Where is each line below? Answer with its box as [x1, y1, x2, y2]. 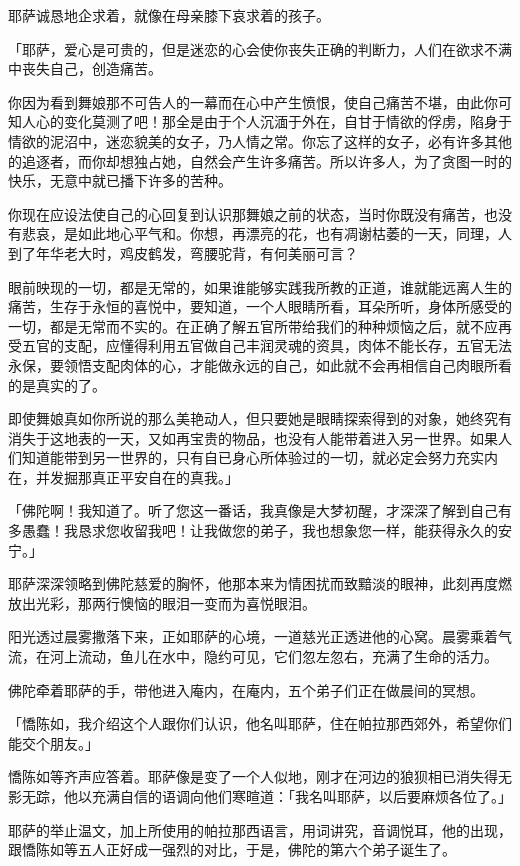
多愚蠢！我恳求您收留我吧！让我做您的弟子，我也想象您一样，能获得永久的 [8, 520, 498, 541]
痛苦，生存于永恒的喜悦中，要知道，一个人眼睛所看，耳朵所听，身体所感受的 [8, 296, 512, 317]
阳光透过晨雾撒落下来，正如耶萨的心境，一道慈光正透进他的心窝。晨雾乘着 [8, 626, 498, 647]
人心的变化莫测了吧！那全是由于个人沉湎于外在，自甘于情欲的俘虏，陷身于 [21, 111, 512, 132]
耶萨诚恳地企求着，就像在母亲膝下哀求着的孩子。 [8, 5, 330, 25]
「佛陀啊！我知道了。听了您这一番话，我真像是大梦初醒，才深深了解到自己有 [8, 500, 512, 521]
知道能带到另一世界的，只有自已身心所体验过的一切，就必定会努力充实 [21, 447, 484, 468]
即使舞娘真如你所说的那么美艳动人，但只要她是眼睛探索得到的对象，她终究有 [8, 408, 512, 429]
